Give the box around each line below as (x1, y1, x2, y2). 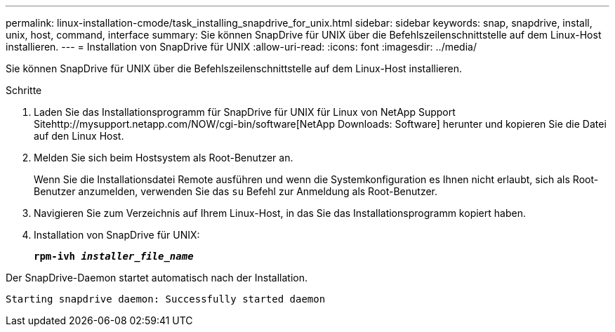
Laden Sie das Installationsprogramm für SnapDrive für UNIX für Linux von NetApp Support (34, 106, 456, 118)
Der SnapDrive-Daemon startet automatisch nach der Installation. (6, 272, 307, 284)
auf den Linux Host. (34, 130, 124, 142)
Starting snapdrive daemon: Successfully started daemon (6, 293, 326, 305)
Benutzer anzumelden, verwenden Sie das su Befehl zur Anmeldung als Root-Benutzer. (34, 185, 438, 197)
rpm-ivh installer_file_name (34, 251, 194, 262)
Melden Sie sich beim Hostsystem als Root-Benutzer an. (34, 152, 293, 164)
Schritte (6, 84, 42, 96)
